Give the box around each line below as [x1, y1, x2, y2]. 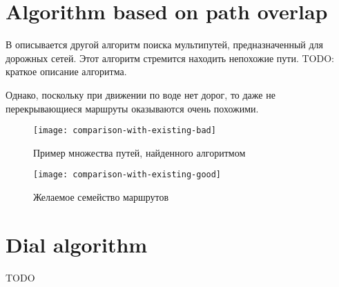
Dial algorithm [6, 230, 148, 258]
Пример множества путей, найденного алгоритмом [33, 145, 246, 159]
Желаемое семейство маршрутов [33, 190, 169, 204]
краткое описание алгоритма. [6, 64, 127, 79]
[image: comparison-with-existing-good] [33, 170, 222, 180]
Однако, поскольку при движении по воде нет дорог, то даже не [6, 87, 275, 101]
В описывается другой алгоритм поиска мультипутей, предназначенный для [6, 37, 323, 52]
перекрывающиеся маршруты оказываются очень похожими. [6, 101, 259, 115]
